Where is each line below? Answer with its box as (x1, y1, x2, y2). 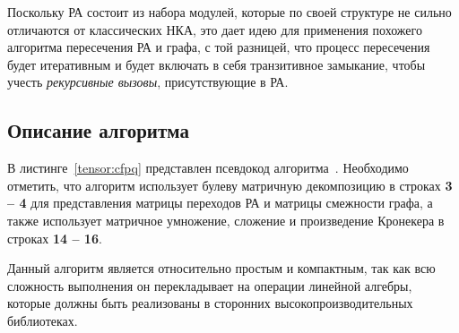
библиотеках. (7, 311, 78, 329)
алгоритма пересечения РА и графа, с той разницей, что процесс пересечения (7, 38, 430, 56)
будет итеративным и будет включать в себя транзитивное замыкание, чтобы (7, 55, 426, 73)
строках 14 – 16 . (7, 228, 102, 247)
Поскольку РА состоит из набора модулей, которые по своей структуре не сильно (7, 3, 452, 21)
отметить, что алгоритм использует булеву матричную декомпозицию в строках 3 (7, 175, 453, 194)
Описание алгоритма (7, 116, 189, 144)
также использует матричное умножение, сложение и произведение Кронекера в (7, 210, 445, 229)
